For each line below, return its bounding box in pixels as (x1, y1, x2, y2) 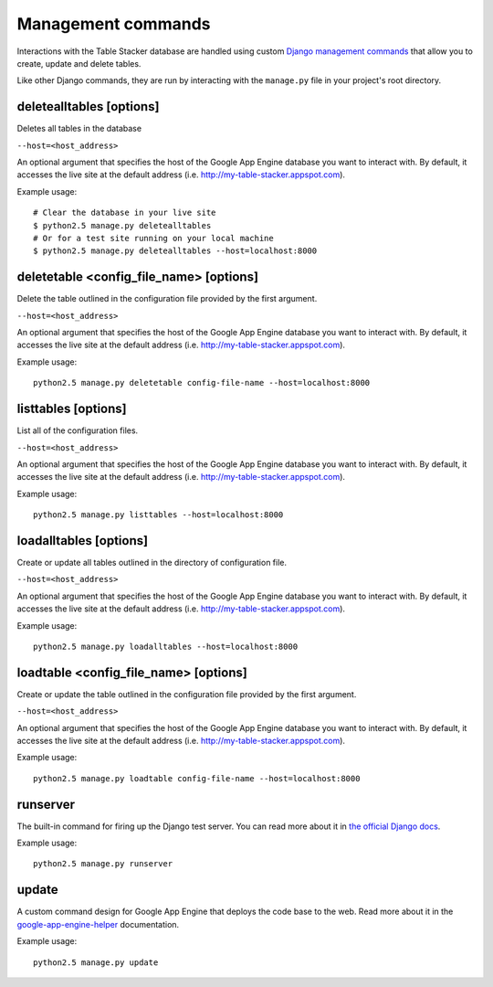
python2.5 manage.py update (33, 957, 159, 968)
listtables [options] (16, 401, 127, 417)
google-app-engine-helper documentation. (16, 918, 180, 929)
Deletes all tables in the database (16, 123, 142, 134)
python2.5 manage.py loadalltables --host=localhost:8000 (33, 641, 299, 652)
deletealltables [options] (16, 99, 160, 114)
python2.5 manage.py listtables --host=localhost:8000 (33, 510, 284, 520)
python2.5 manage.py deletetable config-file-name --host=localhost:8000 (33, 377, 371, 388)
